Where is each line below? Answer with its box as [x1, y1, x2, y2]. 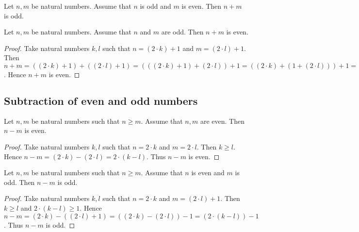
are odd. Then [161, 27, 204, 37]
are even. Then [200, 116, 245, 126]
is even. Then [181, 1, 222, 11]
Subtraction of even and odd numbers [4, 93, 198, 108]
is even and [191, 167, 225, 178]
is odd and [140, 1, 171, 11]
